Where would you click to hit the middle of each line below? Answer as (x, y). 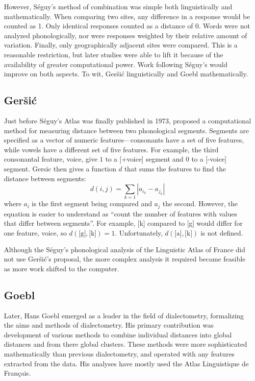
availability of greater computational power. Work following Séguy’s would (116, 64)
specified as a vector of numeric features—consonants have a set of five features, (124, 140)
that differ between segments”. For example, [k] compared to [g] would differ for (123, 223)
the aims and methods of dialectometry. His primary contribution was (109, 325)
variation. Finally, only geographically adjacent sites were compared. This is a (121, 45)
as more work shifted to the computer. (62, 268)
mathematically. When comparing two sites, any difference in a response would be (127, 16)
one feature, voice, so (36, 233)
